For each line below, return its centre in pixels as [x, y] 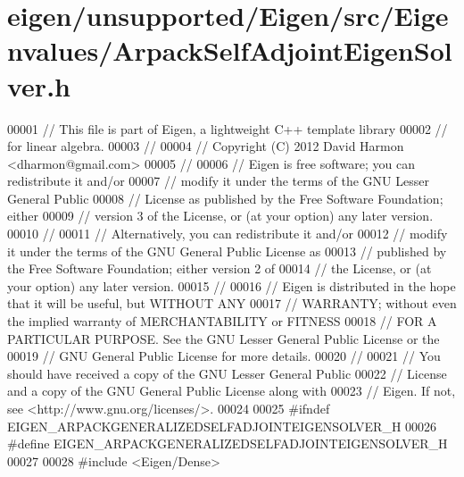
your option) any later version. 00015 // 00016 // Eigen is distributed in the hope [232, 285]
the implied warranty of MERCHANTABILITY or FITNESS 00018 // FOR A [222, 321]
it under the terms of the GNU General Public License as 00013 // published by [227, 251]
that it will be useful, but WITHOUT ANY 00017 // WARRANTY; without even [232, 303]
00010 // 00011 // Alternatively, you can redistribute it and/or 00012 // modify [228, 234]
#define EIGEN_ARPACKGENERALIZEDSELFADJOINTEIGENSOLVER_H [228, 444]
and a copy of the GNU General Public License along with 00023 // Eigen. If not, [232, 391]
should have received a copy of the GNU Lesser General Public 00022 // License [227, 373]
